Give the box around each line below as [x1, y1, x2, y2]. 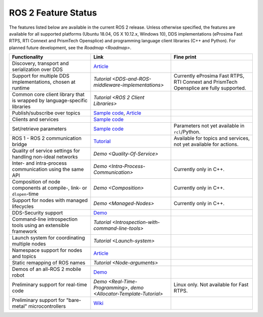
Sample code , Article [93, 110, 141, 116]
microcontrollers [28, 303, 66, 310]
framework [12, 228, 38, 235]
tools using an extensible [12, 222, 69, 229]
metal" [12, 303, 27, 310]
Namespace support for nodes [12, 247, 82, 254]
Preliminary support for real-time [12, 281, 87, 288]
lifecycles [12, 203, 34, 210]
